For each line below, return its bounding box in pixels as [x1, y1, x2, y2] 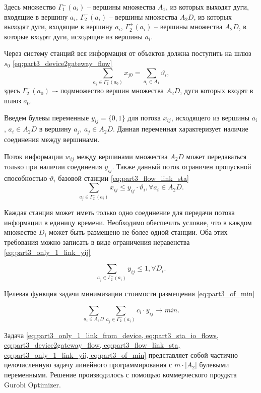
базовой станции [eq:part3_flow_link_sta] [58, 172, 189, 183]
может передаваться [186, 151, 247, 161]
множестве [4, 227, 37, 237]
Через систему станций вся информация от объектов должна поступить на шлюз [4, 48, 251, 58]
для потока [127, 112, 161, 122]
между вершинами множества [77, 151, 168, 161]
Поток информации [4, 151, 63, 161]
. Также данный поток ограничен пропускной [112, 161, 251, 171]
